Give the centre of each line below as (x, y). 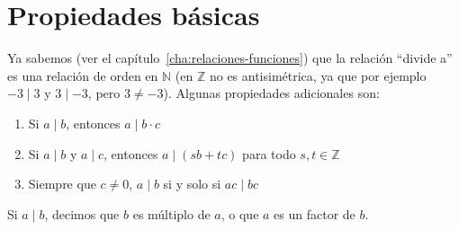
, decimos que (82, 213)
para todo (269, 153)
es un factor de (315, 213)
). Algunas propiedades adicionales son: (271, 93)
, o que (240, 213)
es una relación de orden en (83, 75)
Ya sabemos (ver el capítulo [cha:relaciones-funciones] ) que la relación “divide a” (230, 58)
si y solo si (192, 184)
